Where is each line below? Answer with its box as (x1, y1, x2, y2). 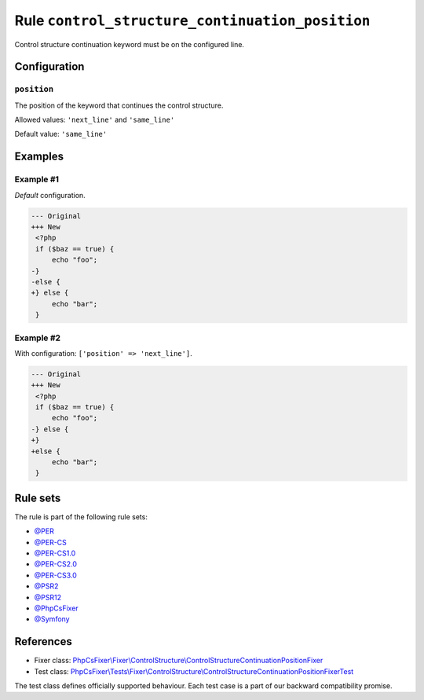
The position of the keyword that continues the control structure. (14, 101, 224, 110)
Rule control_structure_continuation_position (14, 12, 371, 29)
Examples (14, 150, 64, 163)
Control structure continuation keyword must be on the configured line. (14, 39, 245, 49)
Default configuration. (14, 190, 86, 200)
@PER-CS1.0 (34, 548, 76, 558)
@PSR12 (34, 592, 62, 602)
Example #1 (14, 174, 59, 185)
